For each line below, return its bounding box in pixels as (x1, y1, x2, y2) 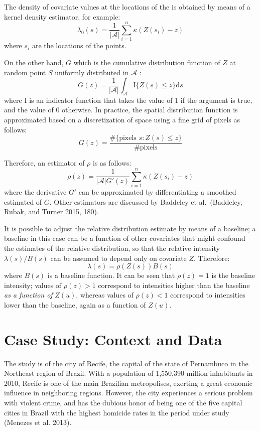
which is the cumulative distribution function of (73, 57, 220, 67)
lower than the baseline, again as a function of (4, 299, 146, 310)
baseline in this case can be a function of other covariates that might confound (4, 233, 245, 243)
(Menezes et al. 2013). (4, 417, 72, 427)
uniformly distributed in (55, 67, 129, 77)
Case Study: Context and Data (4, 329, 222, 349)
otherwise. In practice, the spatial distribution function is (62, 104, 238, 115)
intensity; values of (4, 279, 62, 290)
